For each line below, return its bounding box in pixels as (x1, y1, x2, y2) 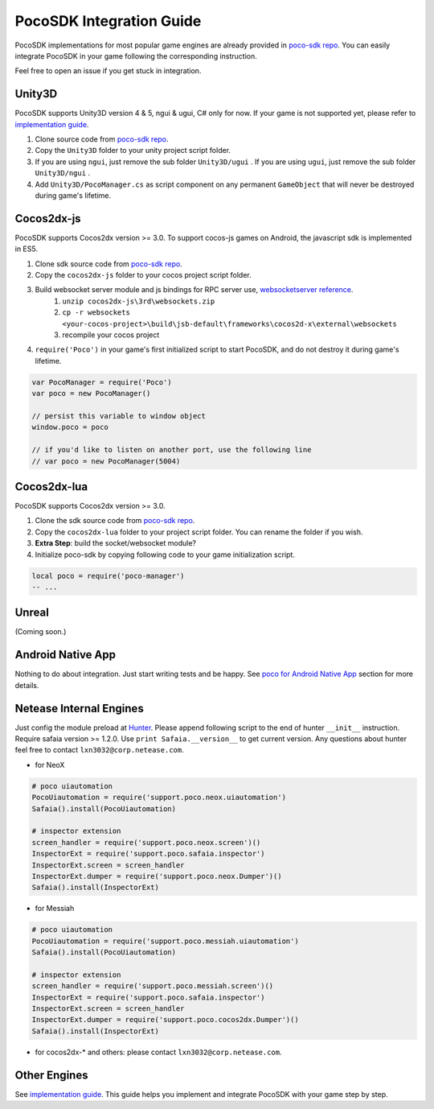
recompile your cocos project (62, 330, 160, 340)
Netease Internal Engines (14, 701, 144, 715)
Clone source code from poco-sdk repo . (35, 134, 169, 144)
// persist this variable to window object (31, 411, 207, 420)
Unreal (14, 606, 50, 620)
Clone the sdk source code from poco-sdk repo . (35, 516, 195, 526)
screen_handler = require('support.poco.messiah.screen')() (31, 982, 274, 991)
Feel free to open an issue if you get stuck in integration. (14, 66, 202, 76)
